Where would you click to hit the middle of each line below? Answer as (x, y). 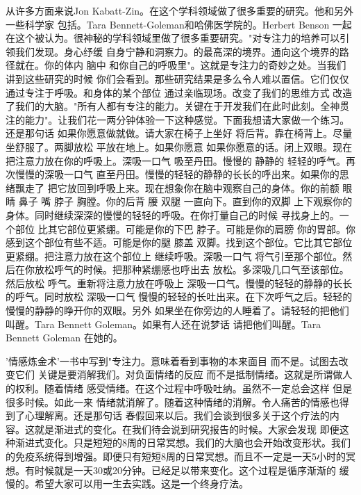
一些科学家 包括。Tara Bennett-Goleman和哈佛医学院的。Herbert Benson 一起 (179, 24)
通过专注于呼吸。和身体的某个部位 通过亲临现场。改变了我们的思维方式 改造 (179, 92)
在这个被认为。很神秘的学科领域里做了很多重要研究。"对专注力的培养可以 (173, 38)
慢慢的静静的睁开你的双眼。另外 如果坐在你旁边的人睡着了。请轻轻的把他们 (177, 310)
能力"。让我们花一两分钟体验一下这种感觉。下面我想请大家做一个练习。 (187, 119)
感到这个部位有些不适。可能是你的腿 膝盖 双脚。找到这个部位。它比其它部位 (179, 242)
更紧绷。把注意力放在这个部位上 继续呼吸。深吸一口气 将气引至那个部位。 (174, 255)
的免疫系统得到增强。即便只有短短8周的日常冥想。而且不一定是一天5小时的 (176, 456)
